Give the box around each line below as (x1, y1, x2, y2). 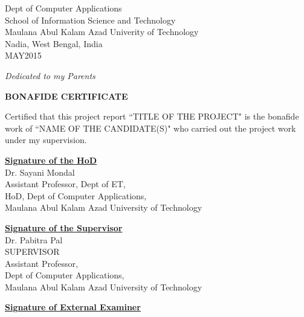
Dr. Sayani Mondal (5, 165, 75, 178)
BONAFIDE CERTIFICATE (5, 89, 128, 102)
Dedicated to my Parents (5, 69, 95, 82)
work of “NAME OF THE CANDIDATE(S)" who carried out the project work (5, 121, 296, 134)
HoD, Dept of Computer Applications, (5, 189, 147, 202)
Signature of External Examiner (5, 301, 141, 313)
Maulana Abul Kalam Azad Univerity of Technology (5, 25, 199, 38)
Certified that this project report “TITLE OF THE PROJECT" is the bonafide (5, 110, 299, 123)
